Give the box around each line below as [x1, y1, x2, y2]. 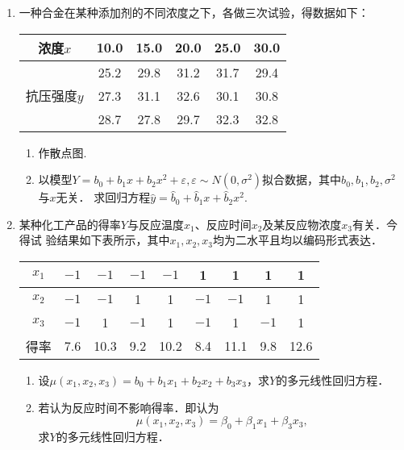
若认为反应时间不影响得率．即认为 [38, 398, 219, 415]
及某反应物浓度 [262, 215, 342, 232]
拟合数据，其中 [262, 171, 342, 188]
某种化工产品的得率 [19, 215, 121, 232]
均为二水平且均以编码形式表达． [213, 231, 383, 248]
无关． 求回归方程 [56, 189, 151, 206]
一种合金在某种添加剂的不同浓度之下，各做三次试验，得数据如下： [19, 4, 369, 20]
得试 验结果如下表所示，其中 [19, 231, 170, 248]
